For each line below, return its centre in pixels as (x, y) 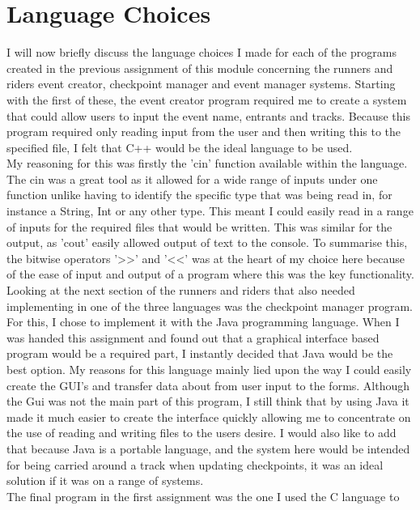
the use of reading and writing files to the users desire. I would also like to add (202, 433)
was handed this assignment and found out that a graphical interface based (193, 337)
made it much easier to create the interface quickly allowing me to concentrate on (209, 416)
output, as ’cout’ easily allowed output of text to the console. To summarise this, (207, 242)
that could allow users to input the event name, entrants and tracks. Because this (208, 115)
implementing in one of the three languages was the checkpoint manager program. (210, 306)
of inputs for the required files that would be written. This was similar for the (199, 226)
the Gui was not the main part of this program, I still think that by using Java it (208, 401)
